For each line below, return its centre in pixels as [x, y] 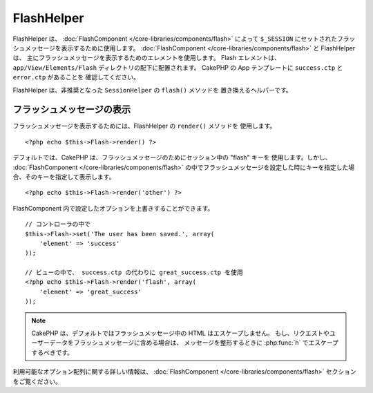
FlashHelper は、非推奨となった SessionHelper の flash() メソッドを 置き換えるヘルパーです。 [153, 90]
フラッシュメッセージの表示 [72, 109]
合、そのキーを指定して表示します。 [64, 177]
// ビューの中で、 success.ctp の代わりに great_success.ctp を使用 [134, 272]
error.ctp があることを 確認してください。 [76, 77]
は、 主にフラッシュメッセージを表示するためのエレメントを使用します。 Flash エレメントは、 [147, 58]
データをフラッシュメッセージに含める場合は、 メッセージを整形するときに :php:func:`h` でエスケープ [194, 343]
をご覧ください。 [37, 381]
